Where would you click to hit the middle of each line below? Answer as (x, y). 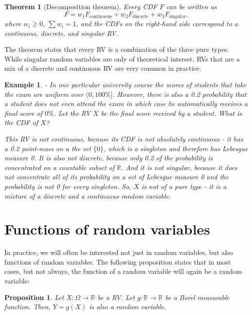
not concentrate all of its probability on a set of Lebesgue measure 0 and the (117, 177)
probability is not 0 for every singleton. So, (68, 186)
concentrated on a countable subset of (60, 167)
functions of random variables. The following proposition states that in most (118, 261)
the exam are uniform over (44, 94)
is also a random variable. (127, 307)
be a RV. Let (116, 297)
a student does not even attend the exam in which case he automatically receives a (126, 103)
